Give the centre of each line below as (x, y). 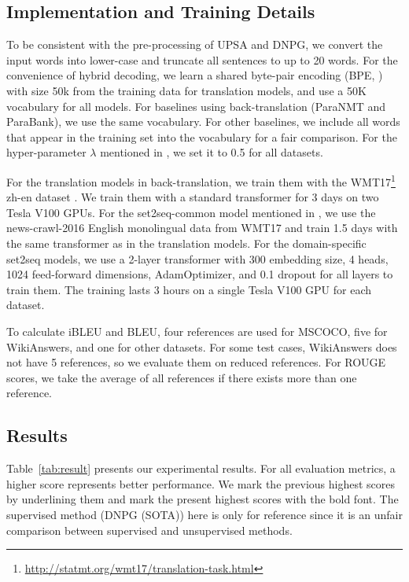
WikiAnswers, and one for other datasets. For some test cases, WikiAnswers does (202, 346)
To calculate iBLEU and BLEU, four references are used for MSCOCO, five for (197, 331)
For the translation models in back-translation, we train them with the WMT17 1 (201, 180)
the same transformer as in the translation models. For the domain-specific (186, 243)
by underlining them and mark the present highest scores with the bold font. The (203, 499)
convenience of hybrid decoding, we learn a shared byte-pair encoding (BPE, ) (195, 75)
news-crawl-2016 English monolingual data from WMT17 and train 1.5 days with (202, 228)
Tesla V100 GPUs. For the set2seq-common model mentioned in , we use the (191, 212)
